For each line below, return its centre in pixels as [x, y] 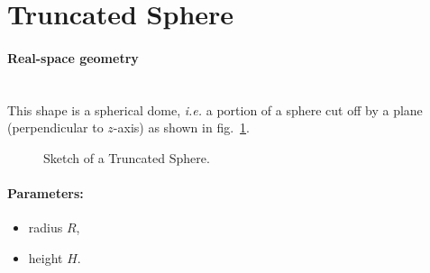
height [46, 257]
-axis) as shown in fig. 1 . [181, 127]
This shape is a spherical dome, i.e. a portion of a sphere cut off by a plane [215, 109]
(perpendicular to [55, 127]
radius [46, 227]
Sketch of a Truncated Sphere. [127, 157]
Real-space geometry [73, 57]
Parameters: [46, 193]
